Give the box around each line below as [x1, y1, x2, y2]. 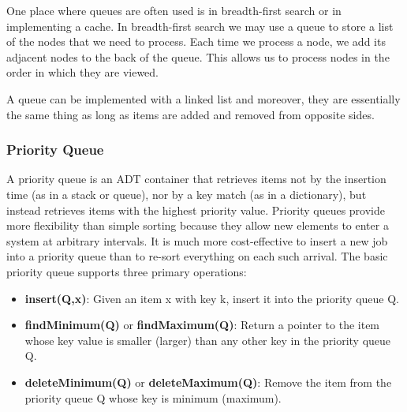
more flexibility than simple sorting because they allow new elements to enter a [6, 217, 389, 234]
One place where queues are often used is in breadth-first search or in [6, 2, 342, 18]
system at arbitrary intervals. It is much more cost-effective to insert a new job [6, 232, 388, 249]
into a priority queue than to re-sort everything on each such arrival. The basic [6, 248, 388, 264]
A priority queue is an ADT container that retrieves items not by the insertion [6, 170, 386, 187]
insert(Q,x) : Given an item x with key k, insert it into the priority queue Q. [24, 290, 399, 306]
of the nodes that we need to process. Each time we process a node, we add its [6, 33, 386, 50]
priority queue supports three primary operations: [6, 263, 247, 279]
